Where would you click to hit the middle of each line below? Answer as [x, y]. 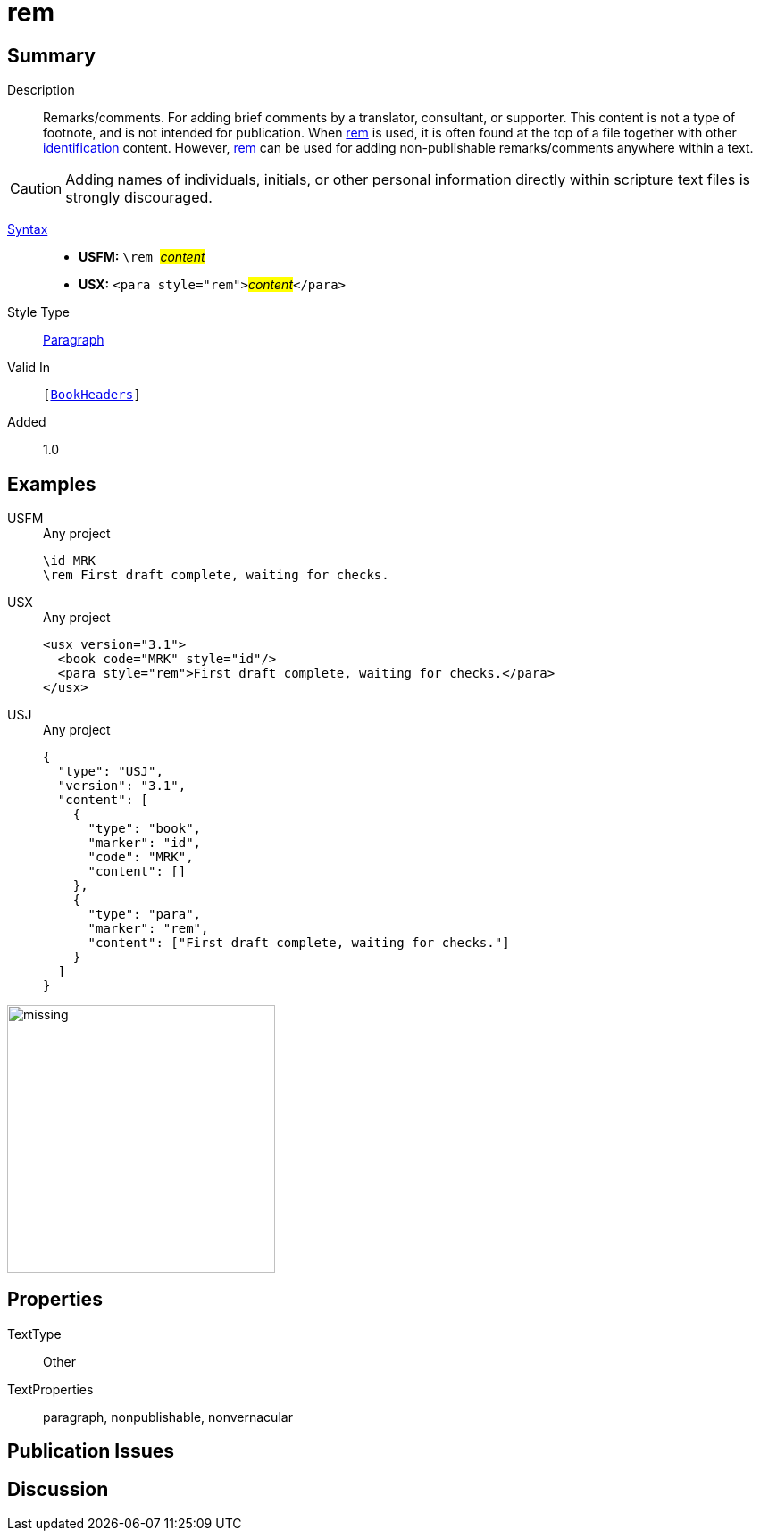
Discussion [58, 1489]
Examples [52, 484]
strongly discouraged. [139, 198]
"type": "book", [145, 829]
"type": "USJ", [110, 772]
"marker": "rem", [148, 929]
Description [41, 90]
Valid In [29, 368]
